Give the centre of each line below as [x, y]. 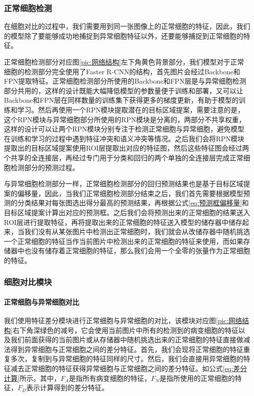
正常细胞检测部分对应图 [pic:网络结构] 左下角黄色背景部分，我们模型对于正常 [124, 62]
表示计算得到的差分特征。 [67, 387]
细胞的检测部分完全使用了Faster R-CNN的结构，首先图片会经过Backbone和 [122, 71]
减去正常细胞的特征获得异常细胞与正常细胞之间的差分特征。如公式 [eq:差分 [129, 368]
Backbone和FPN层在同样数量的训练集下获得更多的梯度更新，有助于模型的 [121, 100]
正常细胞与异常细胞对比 [42, 301]
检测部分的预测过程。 [45, 167]
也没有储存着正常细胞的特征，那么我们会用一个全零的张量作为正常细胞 [137, 251]
